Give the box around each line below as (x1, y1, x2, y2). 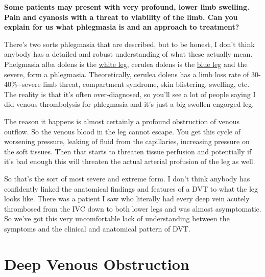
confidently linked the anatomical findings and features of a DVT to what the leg (4, 183, 258, 194)
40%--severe (4, 79, 41, 89)
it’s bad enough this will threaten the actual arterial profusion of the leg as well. (4, 156, 255, 167)
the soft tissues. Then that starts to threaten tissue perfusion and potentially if (4, 146, 252, 156)
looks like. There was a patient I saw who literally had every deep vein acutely (4, 193, 250, 204)
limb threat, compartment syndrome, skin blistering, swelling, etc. (43, 79, 250, 89)
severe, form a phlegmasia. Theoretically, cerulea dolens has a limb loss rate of (4, 68, 249, 79)
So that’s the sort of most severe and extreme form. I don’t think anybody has (4, 173, 250, 183)
